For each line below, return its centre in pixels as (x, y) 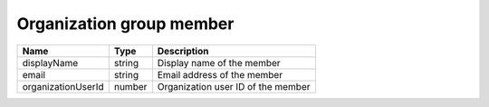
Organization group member (125, 24)
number (130, 86)
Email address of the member (220, 74)
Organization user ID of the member (234, 86)
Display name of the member (219, 63)
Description (183, 51)
